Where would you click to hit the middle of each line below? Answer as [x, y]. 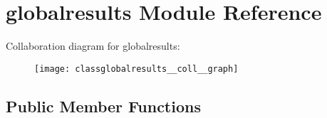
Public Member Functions [103, 106]
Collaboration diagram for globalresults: [93, 46]
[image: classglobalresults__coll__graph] [136, 69]
